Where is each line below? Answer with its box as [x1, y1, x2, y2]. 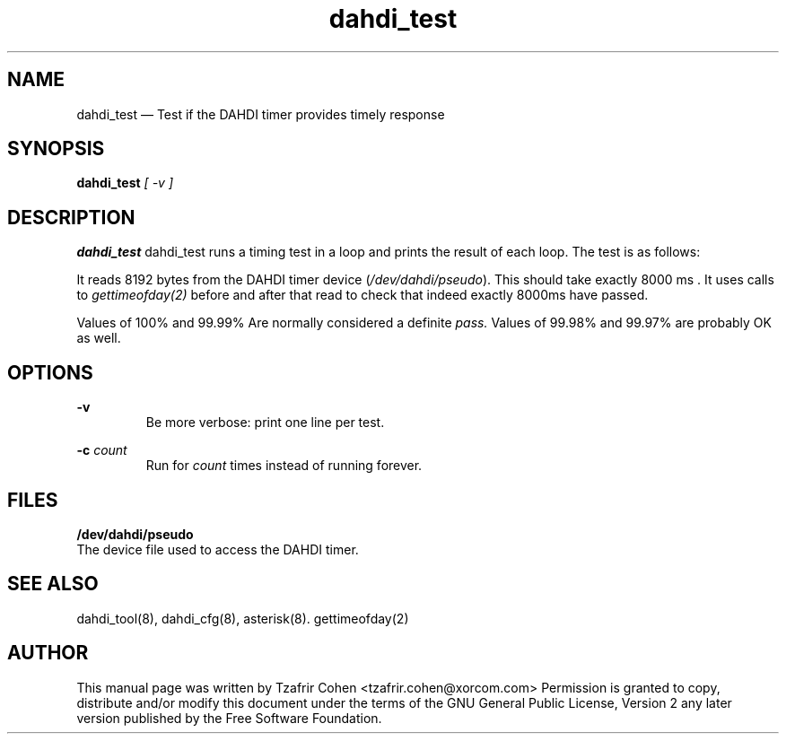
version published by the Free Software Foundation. [76, 710, 382, 726]
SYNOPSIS [7, 137, 105, 161]
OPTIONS [7, 361, 93, 384]
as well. [76, 330, 121, 346]
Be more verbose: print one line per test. [145, 414, 385, 431]
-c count [76, 442, 127, 458]
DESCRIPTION [7, 205, 135, 229]
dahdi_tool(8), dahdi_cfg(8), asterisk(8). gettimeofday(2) [76, 610, 409, 626]
